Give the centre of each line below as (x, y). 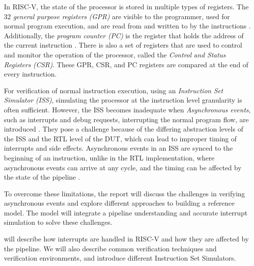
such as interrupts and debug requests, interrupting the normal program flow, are (127, 119)
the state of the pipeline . (42, 177)
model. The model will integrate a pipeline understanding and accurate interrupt (126, 212)
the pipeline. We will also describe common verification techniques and (110, 248)
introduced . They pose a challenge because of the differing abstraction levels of (124, 129)
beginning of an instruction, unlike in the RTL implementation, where (109, 157)
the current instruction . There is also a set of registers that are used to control (123, 45)
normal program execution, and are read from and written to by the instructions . (127, 26)
